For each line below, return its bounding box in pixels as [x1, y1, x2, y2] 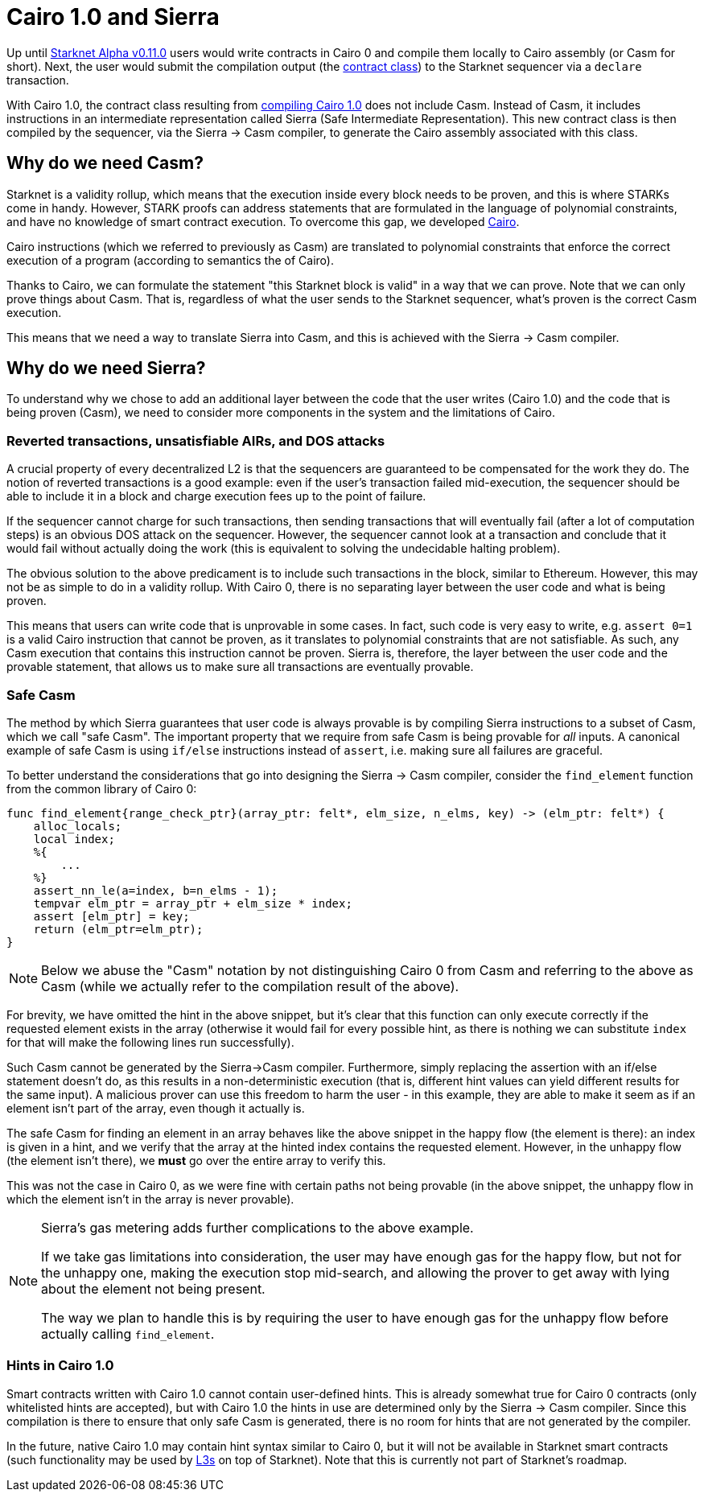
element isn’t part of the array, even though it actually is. [6, 1101, 305, 1115]
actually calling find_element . [41, 1325, 215, 1342]
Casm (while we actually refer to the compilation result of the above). [41, 977, 459, 994]
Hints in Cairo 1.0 [6, 1357, 114, 1374]
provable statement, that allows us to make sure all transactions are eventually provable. [6, 660, 474, 674]
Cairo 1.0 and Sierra [6, 3, 220, 31]
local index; [33, 832, 115, 846]
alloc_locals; [33, 819, 122, 833]
